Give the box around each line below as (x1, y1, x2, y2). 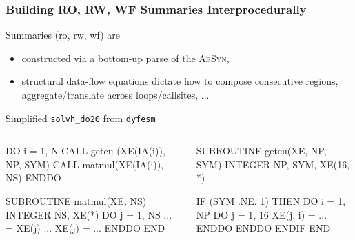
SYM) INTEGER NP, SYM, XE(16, (196, 157, 350, 171)
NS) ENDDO (6, 170, 61, 185)
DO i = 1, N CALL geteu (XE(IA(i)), (6, 143, 165, 158)
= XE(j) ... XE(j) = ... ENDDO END (6, 221, 165, 235)
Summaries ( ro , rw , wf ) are (6, 28, 120, 42)
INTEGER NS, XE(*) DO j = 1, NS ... (6, 207, 172, 221)
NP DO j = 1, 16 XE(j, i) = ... (196, 207, 327, 221)
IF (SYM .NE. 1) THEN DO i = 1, (196, 194, 346, 208)
